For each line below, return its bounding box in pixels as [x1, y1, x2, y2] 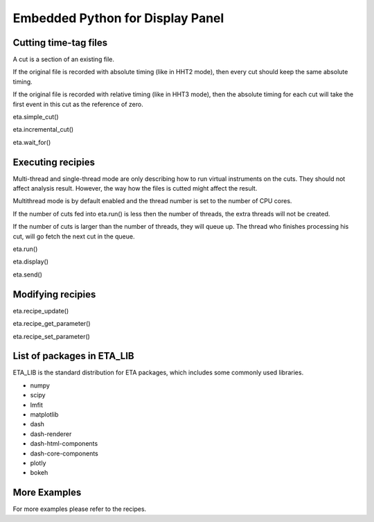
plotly [30, 458, 46, 467]
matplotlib [30, 410, 59, 419]
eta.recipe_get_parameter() [12, 320, 91, 328]
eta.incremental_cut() [12, 125, 74, 134]
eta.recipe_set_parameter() [12, 332, 90, 340]
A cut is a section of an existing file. [12, 55, 114, 64]
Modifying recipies [12, 288, 96, 300]
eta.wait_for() [12, 138, 51, 146]
